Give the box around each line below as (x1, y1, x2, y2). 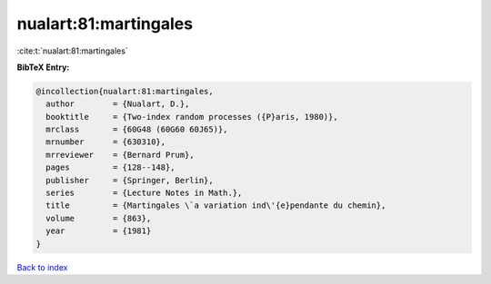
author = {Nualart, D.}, (45, 99, 190, 109)
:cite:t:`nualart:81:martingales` (16, 45, 129, 56)
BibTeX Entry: (16, 62, 70, 73)
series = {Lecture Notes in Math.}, (45, 188, 243, 199)
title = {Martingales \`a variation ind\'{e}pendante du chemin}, (45, 201, 386, 211)
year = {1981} (45, 226, 152, 236)
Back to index (16, 261, 68, 272)
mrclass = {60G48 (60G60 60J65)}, (45, 124, 228, 135)
